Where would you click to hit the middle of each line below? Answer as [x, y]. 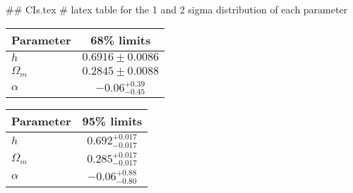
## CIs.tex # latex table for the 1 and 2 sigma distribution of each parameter [177, 9]
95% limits [112, 121]
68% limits [121, 39]
